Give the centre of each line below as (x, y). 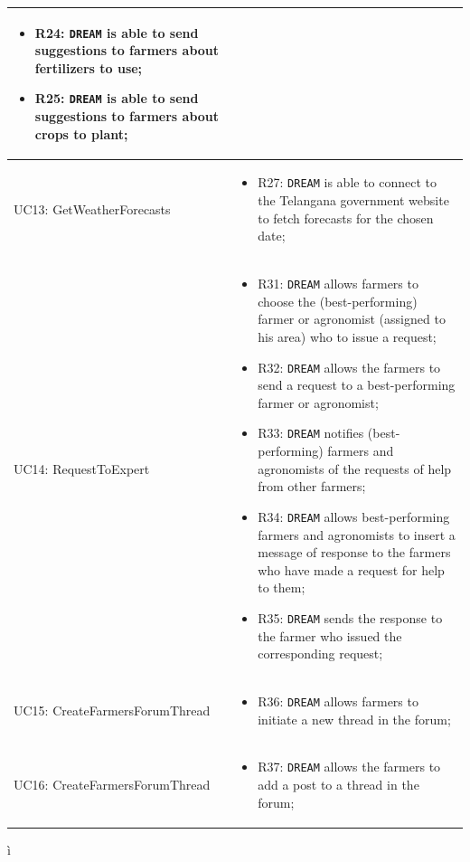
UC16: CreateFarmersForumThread (112, 785)
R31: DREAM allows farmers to (338, 284)
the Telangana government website (353, 200)
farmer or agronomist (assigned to (352, 319)
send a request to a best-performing (357, 385)
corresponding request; (320, 654)
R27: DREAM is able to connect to (348, 182)
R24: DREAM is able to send (117, 32)
